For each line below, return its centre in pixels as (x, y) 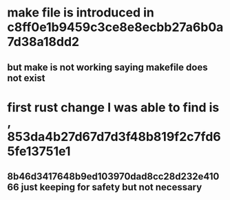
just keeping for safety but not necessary (112, 187)
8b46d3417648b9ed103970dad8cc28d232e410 (113, 177)
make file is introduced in (81, 13)
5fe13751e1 (39, 151)
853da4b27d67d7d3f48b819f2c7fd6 (114, 136)
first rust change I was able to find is (113, 107)
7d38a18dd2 (43, 42)
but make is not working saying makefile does (107, 67)
